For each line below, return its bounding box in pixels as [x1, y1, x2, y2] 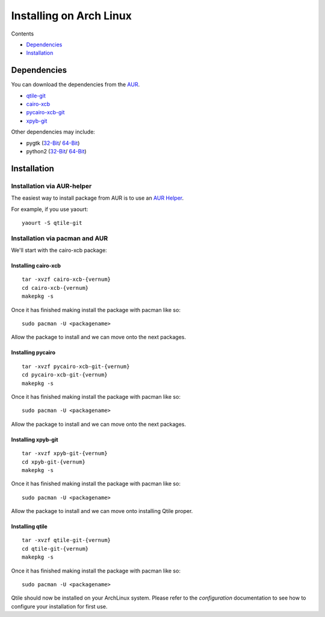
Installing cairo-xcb [11, 262, 61, 269]
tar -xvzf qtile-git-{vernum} [22, 537, 111, 544]
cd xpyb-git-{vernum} [22, 458, 85, 465]
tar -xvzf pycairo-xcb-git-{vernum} [22, 363, 130, 370]
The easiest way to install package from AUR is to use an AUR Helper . [11, 194, 184, 201]
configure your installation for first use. [11, 603, 108, 610]
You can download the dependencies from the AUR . [11, 81, 140, 88]
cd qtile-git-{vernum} [22, 545, 89, 552]
